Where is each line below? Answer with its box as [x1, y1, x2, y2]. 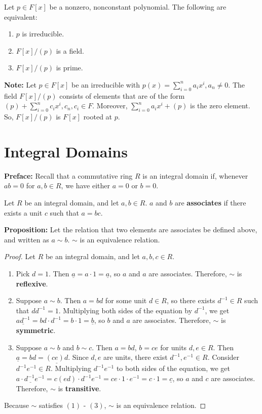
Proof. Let [4, 251, 35, 262]
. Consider [207, 352, 240, 362]
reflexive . [16, 278, 48, 288]
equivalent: [4, 11, 38, 22]
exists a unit [4, 207, 43, 218]
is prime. [56, 62, 83, 73]
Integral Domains [4, 141, 128, 161]
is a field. [56, 45, 84, 56]
